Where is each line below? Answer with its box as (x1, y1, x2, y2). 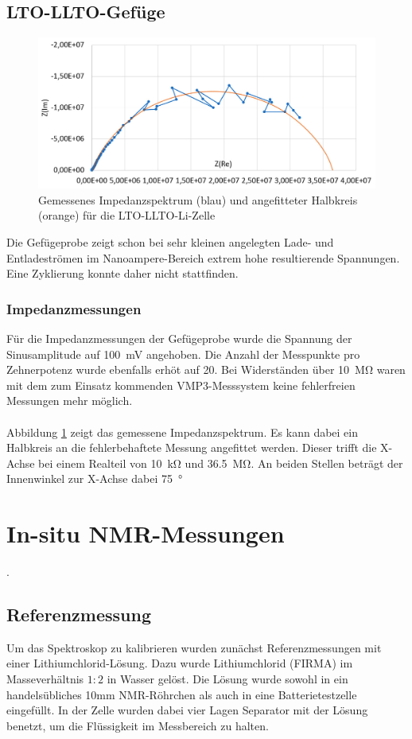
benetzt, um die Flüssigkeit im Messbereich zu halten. (6, 717, 269, 733)
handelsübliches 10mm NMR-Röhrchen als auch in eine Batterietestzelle (6, 686, 357, 702)
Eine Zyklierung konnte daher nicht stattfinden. (6, 265, 239, 282)
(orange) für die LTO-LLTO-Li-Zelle (38, 207, 216, 224)
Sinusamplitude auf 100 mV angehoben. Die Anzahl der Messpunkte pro (6, 345, 360, 362)
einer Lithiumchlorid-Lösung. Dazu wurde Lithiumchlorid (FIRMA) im (6, 655, 353, 671)
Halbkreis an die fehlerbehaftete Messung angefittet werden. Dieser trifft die (6, 439, 377, 456)
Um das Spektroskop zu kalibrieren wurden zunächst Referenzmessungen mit (6, 639, 382, 655)
